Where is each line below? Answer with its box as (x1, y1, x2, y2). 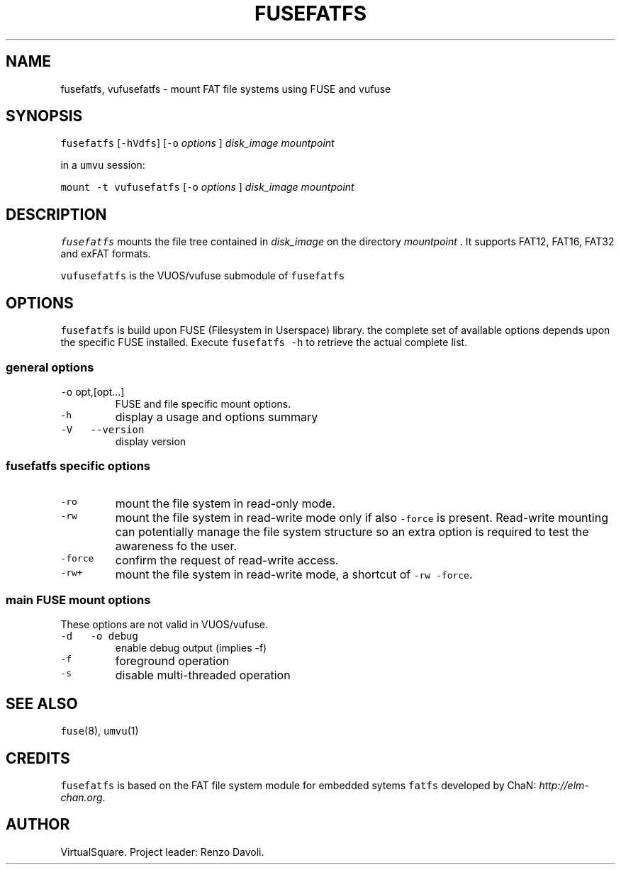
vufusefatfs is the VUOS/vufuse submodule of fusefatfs (60, 269, 345, 282)
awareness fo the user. (115, 538, 237, 553)
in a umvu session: (60, 159, 145, 172)
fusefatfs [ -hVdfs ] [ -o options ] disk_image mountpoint (60, 137, 335, 150)
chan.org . (60, 791, 106, 804)
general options (6, 359, 94, 374)
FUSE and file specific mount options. (115, 397, 291, 410)
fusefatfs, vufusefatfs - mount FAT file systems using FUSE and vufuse (60, 82, 391, 95)
